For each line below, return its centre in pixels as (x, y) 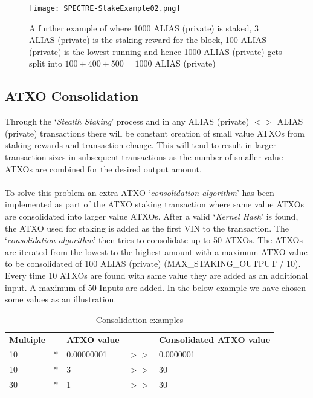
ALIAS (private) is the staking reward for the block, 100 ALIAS (148, 40)
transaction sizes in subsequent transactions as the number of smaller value (144, 157)
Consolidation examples (140, 319)
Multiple (27, 339)
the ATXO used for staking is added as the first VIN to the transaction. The (147, 228)
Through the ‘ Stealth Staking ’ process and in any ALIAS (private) (127, 121)
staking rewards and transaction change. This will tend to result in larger (141, 145)
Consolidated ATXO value (215, 339)
